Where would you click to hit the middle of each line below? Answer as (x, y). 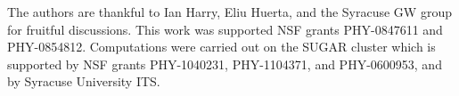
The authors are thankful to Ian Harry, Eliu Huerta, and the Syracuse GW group (229, 12)
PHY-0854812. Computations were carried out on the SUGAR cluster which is (221, 47)
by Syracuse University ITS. (84, 81)
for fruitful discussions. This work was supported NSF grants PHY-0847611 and (225, 29)
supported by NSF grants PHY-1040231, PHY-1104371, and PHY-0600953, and (225, 64)
